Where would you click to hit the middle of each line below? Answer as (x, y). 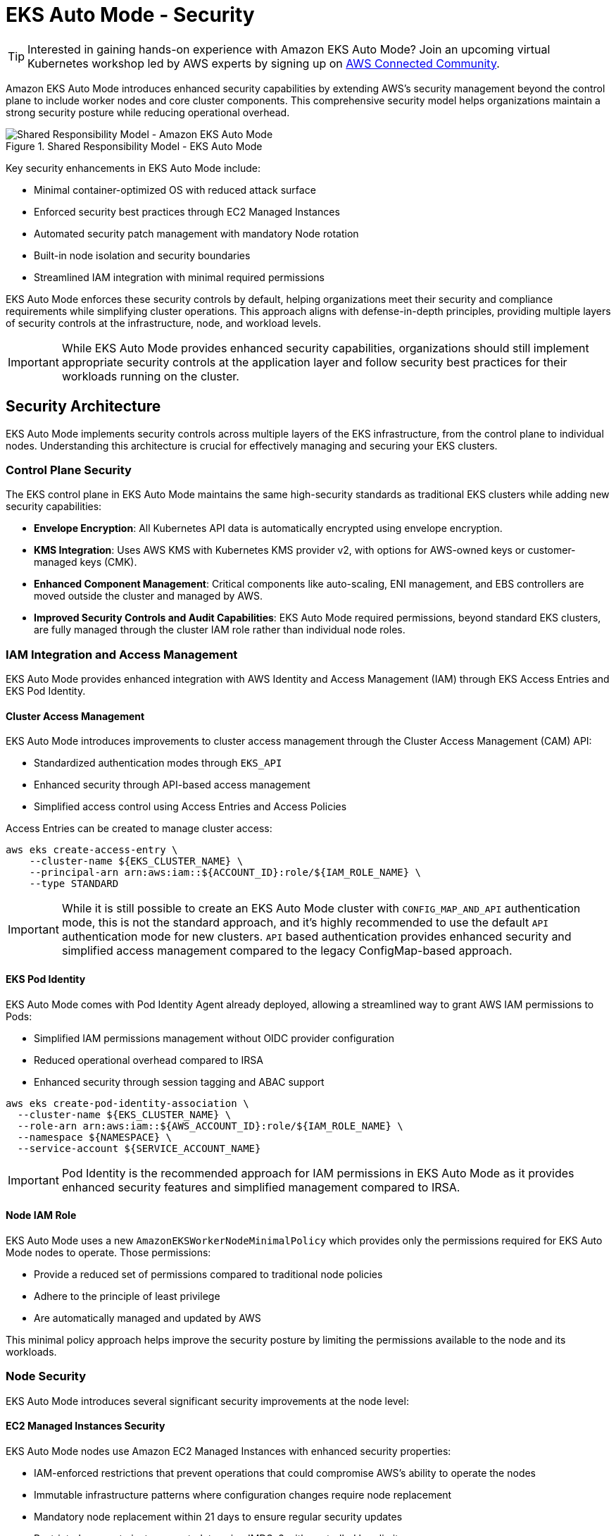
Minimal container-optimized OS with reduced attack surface (175, 190)
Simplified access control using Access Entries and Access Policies (190, 807)
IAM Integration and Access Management (122, 654)
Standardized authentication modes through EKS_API (158, 763)
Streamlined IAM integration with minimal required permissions (179, 277)
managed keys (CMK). (86, 562)
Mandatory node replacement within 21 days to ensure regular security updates (218, 1516)
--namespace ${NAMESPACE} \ (95, 1137)
